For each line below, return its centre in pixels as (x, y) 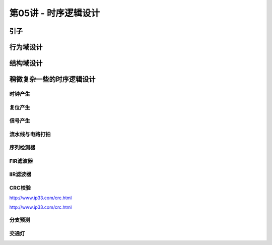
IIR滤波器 (20, 174)
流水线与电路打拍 (30, 134)
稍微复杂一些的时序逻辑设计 (52, 79)
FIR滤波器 (21, 161)
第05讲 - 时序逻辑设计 (55, 13)
